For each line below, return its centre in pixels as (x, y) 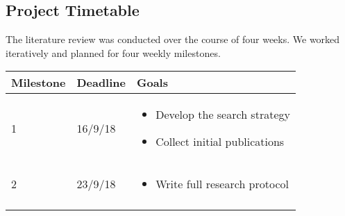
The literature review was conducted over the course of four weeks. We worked (173, 39)
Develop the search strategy (223, 115)
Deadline (101, 83)
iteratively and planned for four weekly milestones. (113, 52)
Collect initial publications (220, 142)
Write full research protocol (222, 184)
